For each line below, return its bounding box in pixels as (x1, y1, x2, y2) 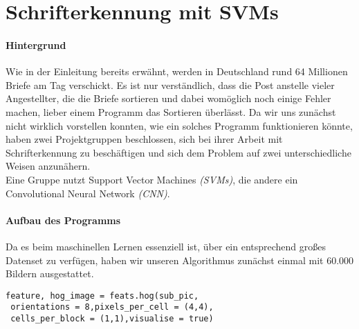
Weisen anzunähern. (6, 159, 91, 173)
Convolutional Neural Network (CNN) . (6, 186, 170, 200)
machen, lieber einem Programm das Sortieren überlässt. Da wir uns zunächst (6, 104, 336, 119)
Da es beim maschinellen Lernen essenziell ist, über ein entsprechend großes (6, 239, 326, 253)
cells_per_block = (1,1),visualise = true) (10, 314, 214, 323)
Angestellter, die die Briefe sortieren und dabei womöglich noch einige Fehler (6, 91, 331, 106)
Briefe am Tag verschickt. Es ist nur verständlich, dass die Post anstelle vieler (6, 77, 335, 92)
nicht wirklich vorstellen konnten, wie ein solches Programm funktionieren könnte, (6, 118, 353, 132)
